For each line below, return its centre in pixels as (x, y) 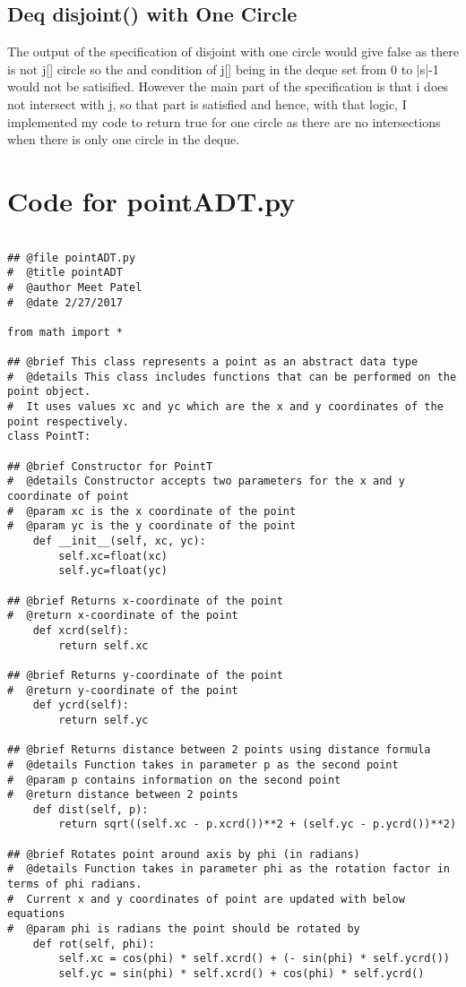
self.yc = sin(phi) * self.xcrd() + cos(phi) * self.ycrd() (242, 974)
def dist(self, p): (91, 809)
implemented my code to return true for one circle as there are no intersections (224, 121)
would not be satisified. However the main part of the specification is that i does (228, 86)
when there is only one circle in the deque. (124, 139)
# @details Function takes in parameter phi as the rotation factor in (229, 869)
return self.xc (104, 645)
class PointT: (49, 437)
